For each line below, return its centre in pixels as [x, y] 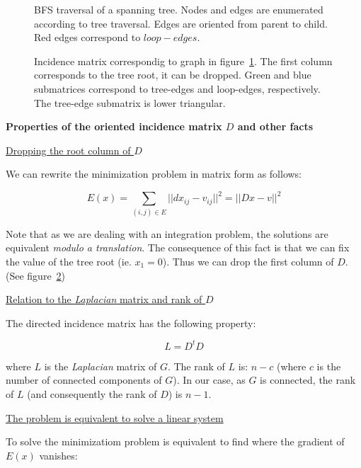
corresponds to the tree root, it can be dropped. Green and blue [173, 75]
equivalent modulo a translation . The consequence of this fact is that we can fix [178, 247]
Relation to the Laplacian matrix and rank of [104, 299]
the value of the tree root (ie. [69, 261]
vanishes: [58, 455]
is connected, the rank [308, 380]
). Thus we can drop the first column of [248, 261]
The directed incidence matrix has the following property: [131, 323]
